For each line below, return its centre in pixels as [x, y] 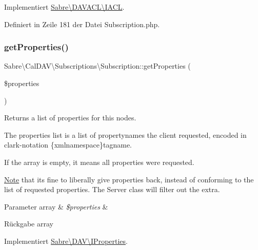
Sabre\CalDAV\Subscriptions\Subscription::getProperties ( [97, 66]
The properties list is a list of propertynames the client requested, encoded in [125, 134]
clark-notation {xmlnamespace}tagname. [68, 145]
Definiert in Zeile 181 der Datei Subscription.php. [82, 24]
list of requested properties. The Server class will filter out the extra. [112, 189]
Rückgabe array [29, 224]
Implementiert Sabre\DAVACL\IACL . [64, 7]
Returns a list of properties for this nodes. [70, 118]
